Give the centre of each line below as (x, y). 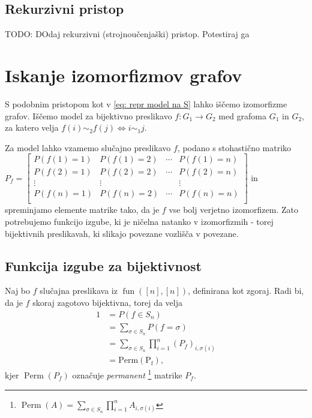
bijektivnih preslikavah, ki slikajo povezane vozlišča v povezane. (122, 233)
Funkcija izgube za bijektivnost (103, 265)
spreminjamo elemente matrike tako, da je (82, 210)
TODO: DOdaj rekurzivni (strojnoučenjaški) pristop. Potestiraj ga (127, 34)
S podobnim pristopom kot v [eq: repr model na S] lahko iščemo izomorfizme (146, 103)
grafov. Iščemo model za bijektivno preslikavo (88, 115)
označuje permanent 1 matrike (127, 374)
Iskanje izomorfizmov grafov (124, 75)
